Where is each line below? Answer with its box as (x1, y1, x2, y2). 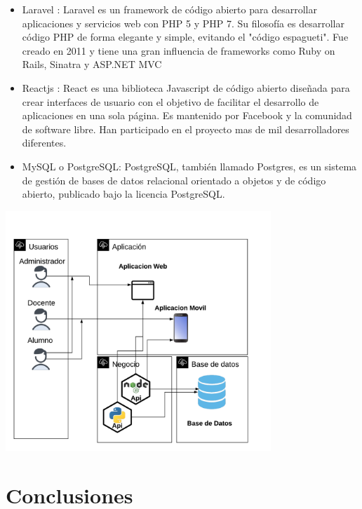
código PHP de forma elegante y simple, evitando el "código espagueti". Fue (22, 29, 349, 44)
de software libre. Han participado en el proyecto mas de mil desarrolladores (22, 121, 349, 136)
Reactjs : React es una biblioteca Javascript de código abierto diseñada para (22, 80, 350, 95)
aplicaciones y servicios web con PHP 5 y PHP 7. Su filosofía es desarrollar (22, 15, 344, 30)
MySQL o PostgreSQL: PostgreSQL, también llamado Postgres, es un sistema (22, 158, 357, 173)
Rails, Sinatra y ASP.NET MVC (22, 57, 162, 72)
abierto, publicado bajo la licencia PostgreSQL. (22, 186, 225, 201)
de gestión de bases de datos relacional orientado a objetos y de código (22, 172, 326, 187)
